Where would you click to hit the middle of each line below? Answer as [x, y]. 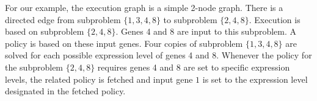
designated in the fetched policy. [65, 91]
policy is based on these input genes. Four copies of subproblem [124, 43]
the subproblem [34, 67]
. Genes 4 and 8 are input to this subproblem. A [206, 31]
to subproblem [190, 19]
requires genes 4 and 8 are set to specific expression [194, 67]
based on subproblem [45, 31]
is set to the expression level [255, 79]
